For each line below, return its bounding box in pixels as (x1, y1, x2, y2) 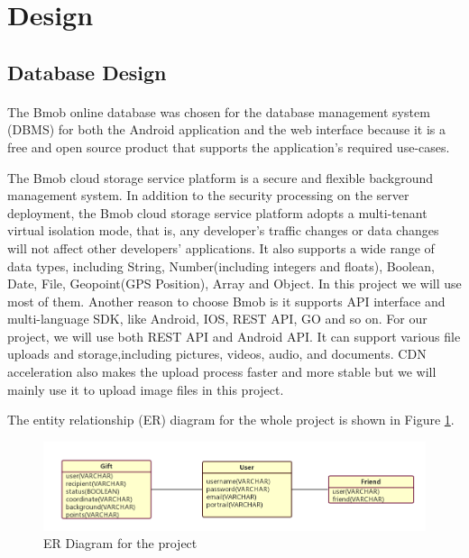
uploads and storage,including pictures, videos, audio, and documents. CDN (7, 344, 427, 363)
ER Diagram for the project (43, 534, 198, 553)
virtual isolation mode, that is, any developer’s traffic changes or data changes (7, 221, 439, 240)
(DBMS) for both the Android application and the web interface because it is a (7, 120, 446, 139)
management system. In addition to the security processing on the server (7, 186, 409, 205)
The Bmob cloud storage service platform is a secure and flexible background (7, 168, 434, 187)
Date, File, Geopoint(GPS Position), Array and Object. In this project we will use (7, 274, 462, 293)
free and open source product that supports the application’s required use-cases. (7, 137, 450, 156)
